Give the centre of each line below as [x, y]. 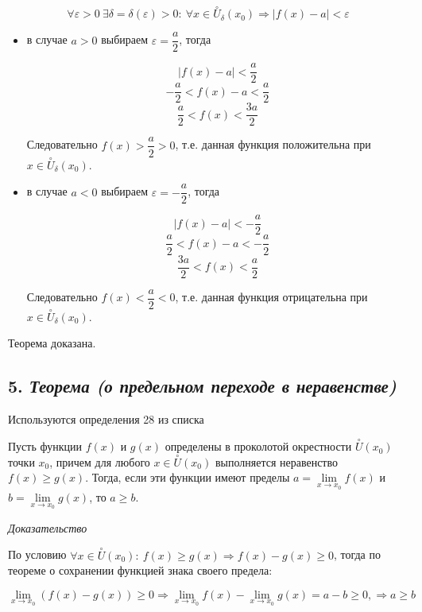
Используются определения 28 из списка [106, 419]
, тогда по [357, 554]
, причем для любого [100, 461]
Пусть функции [45, 446]
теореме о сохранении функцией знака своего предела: [140, 570]
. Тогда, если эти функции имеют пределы [188, 477]
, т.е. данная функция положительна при [273, 144]
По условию [37, 554]
